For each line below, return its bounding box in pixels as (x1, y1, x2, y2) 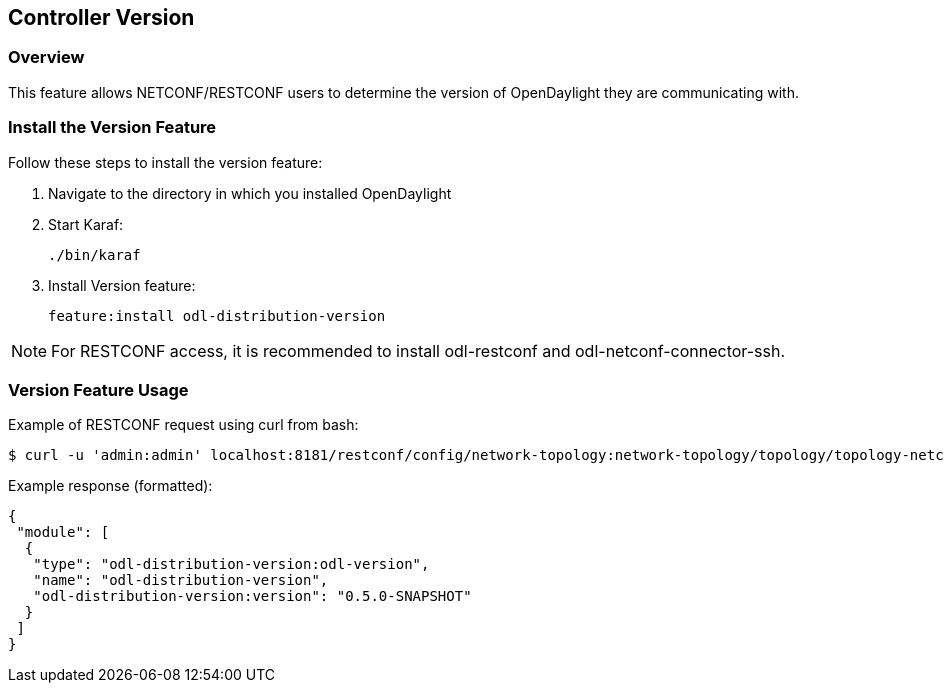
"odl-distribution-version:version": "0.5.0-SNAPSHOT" (33, 588, 472, 605)
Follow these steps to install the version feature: (8, 153, 323, 171)
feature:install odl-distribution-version (48, 307, 386, 324)
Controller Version (8, 5, 195, 30)
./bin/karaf (48, 246, 141, 263)
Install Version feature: (48, 276, 196, 294)
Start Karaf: (48, 215, 124, 233)
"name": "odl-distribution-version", (33, 572, 329, 589)
